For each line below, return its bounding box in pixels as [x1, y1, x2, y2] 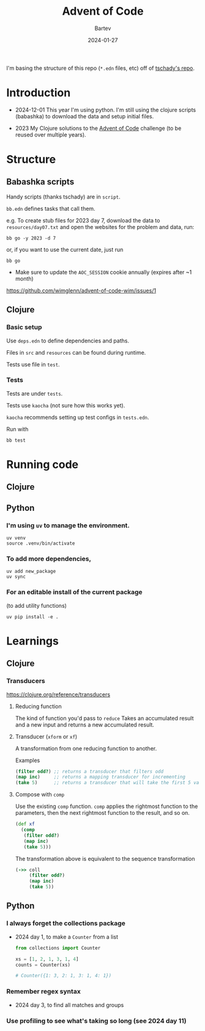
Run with [6, 425, 29, 432]
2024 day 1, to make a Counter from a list [15, 933, 118, 940]
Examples [15, 757, 40, 764]
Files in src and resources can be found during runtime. [6, 349, 146, 356]
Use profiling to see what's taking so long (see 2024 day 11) [6, 1016, 187, 1025]
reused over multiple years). [15, 130, 87, 138]
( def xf [15, 821, 35, 828]
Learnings [6, 634, 59, 648]
